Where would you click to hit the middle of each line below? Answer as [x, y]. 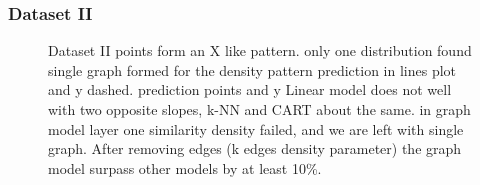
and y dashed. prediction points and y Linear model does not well [250, 89]
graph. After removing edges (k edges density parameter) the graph [255, 148]
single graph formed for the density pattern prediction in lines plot [252, 69]
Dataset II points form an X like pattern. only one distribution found [260, 50]
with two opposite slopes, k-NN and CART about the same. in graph [259, 109]
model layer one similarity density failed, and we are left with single [256, 128]
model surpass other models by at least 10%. [185, 167]
